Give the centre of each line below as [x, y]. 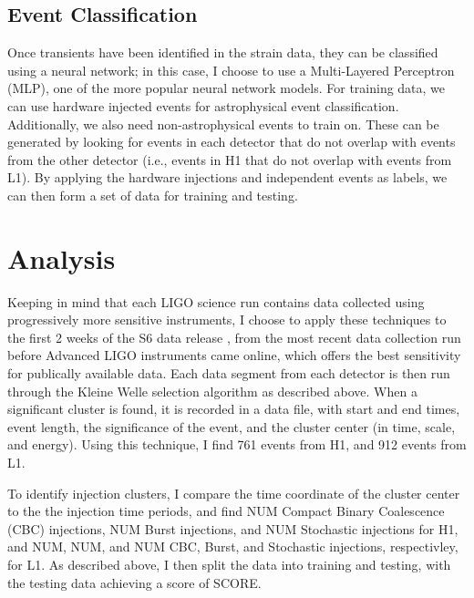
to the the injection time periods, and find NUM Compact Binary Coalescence [226, 511]
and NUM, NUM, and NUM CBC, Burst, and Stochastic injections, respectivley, [233, 546]
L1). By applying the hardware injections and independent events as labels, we [227, 177]
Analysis [62, 258]
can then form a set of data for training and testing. [153, 195]
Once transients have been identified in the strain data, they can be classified [223, 52]
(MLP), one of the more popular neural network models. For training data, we [227, 88]
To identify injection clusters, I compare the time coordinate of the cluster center [234, 493]
